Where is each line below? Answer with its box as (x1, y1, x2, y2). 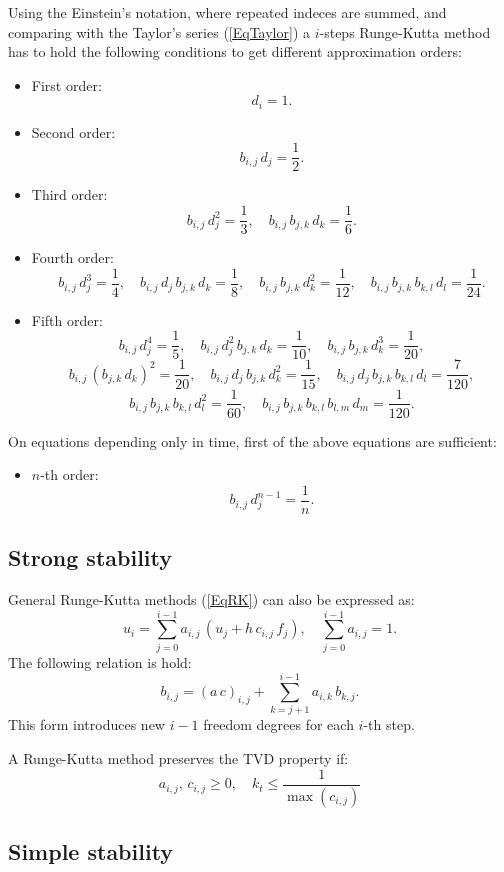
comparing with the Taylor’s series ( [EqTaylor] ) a (8, 21, 310, 42)
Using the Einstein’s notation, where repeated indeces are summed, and (8, 2, 447, 22)
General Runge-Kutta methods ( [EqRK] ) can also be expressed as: (8, 589, 415, 610)
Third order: (31, 184, 108, 205)
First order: (31, 74, 102, 95)
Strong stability (8, 542, 173, 573)
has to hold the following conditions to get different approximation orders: (8, 41, 462, 62)
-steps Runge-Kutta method (319, 21, 491, 42)
